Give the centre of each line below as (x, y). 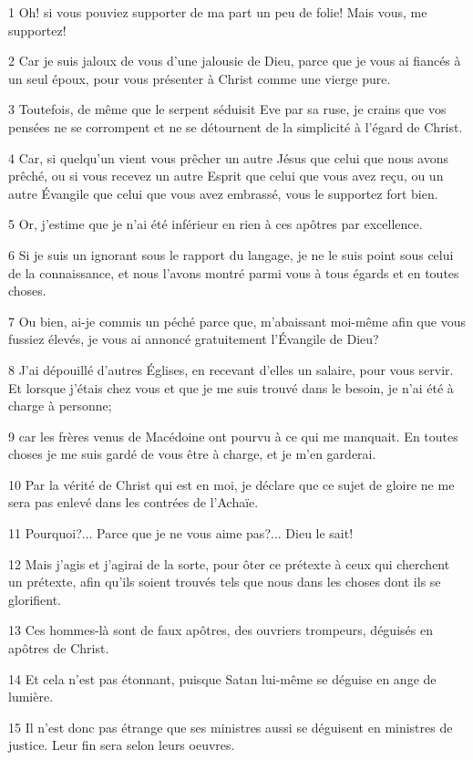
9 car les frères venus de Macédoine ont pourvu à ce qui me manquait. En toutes (233, 436)
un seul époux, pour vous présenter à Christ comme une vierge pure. (200, 78)
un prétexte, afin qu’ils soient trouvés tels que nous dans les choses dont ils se (225, 582)
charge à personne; (60, 406)
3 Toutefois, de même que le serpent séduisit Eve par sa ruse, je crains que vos (227, 109)
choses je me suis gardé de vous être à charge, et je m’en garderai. (192, 454)
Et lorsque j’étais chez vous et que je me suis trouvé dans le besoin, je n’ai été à (231, 387)
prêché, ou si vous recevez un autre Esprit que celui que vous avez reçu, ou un (226, 176)
